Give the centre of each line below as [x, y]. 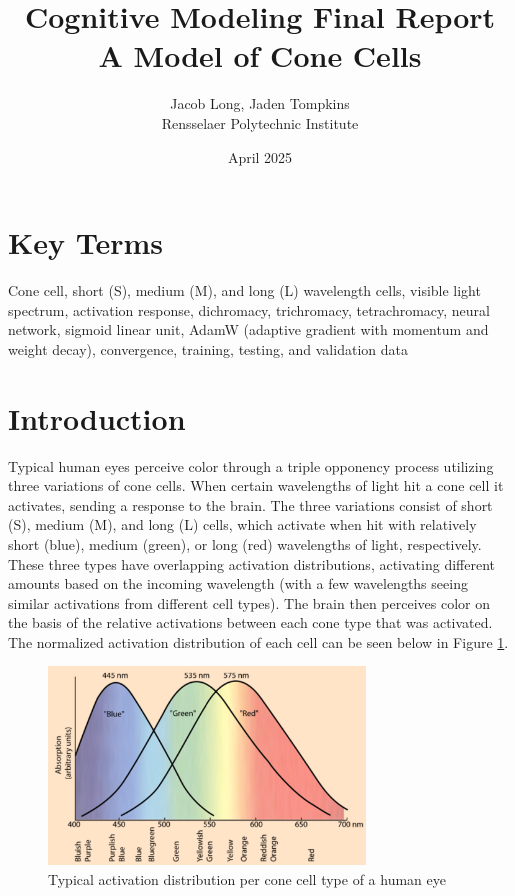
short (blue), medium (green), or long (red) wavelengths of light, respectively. [245, 543]
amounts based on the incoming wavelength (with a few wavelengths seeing [238, 583]
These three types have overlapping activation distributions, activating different [251, 563]
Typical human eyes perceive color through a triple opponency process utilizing [251, 465]
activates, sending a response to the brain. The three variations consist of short [250, 504]
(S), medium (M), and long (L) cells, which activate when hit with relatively [242, 524]
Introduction [97, 417]
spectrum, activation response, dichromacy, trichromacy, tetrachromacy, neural [249, 309]
